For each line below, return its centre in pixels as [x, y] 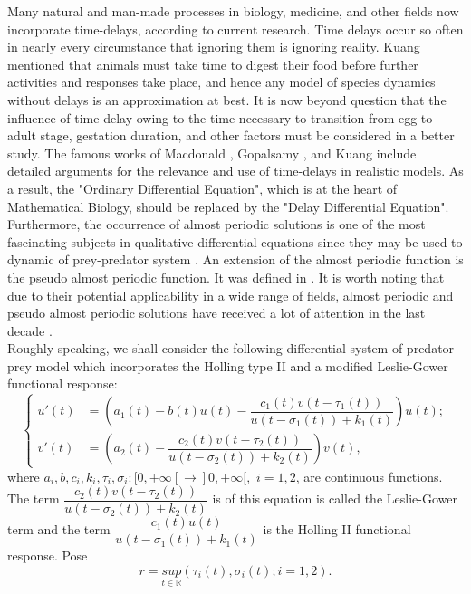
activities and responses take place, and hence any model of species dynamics [221, 82]
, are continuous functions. [369, 476]
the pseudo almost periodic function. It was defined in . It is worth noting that [226, 277]
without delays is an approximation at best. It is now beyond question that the [227, 99]
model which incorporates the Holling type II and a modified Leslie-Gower [242, 365]
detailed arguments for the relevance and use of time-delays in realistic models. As [235, 171]
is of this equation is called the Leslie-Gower [335, 498]
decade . [30, 330]
